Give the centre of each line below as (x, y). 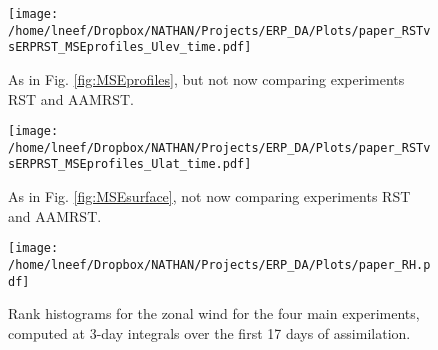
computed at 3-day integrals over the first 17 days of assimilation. (209, 332)
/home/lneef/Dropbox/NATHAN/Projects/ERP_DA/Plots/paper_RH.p (219, 264)
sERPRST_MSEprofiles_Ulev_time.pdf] (130, 47)
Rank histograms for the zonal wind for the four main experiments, (214, 313)
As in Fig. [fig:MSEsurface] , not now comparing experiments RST (209, 196)
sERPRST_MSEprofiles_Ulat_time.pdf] (130, 164)
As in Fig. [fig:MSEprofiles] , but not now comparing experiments (206, 78)
